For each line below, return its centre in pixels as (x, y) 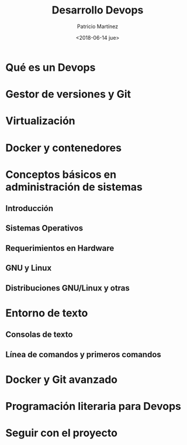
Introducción (30, 208)
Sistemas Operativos (44, 228)
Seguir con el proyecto (62, 433)
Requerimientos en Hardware (60, 248)
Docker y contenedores (64, 148)
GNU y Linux (29, 268)
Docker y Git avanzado (62, 379)
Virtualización (40, 121)
